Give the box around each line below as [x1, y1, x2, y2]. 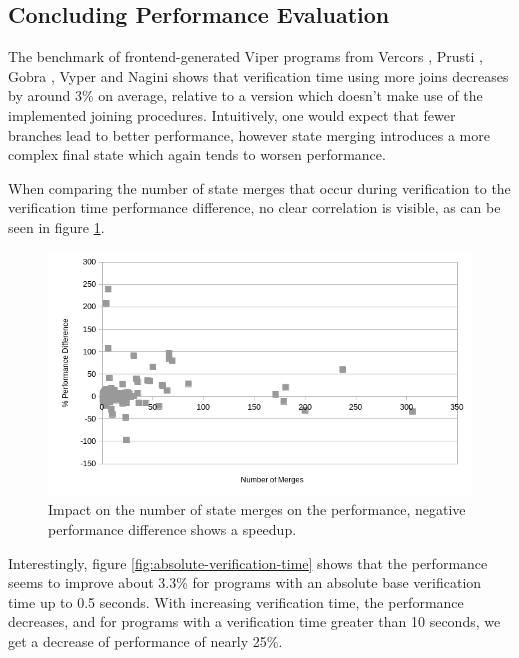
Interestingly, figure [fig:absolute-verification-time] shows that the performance [8, 552, 488, 573]
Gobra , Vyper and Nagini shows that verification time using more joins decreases [8, 65, 509, 86]
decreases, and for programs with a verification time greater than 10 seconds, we [8, 611, 501, 632]
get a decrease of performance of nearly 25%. [8, 631, 283, 652]
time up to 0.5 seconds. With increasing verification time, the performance [8, 591, 464, 612]
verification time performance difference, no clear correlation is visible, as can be [8, 197, 501, 218]
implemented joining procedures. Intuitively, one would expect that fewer [8, 104, 456, 125]
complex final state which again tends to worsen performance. [8, 144, 386, 165]
